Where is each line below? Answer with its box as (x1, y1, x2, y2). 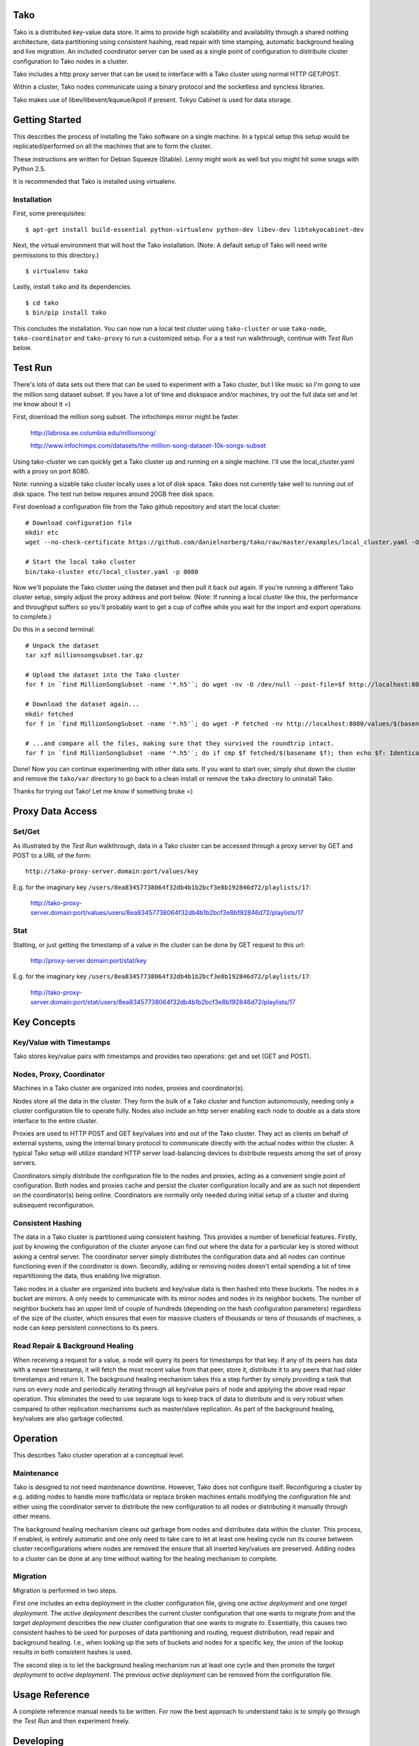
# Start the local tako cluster (25, 558, 136, 566)
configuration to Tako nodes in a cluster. (13, 57, 129, 66)
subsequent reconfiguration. (13, 1201, 95, 1209)
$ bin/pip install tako (25, 309, 107, 317)
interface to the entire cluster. (13, 1116, 98, 1124)
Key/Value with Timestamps (13, 1037, 111, 1047)
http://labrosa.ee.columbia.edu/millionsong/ (30, 428, 156, 436)
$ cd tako (25, 299, 59, 307)
